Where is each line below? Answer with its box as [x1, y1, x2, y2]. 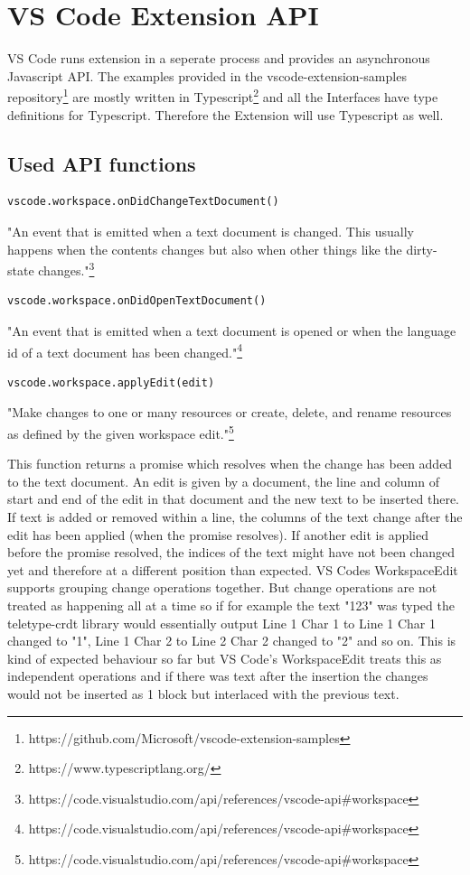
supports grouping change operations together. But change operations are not [7, 578, 437, 597]
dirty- [406, 239, 437, 258]
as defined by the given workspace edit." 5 [7, 422, 234, 442]
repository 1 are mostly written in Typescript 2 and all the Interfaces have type [7, 85, 438, 106]
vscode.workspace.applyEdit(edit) [7, 376, 215, 389]
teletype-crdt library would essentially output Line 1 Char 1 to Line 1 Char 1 [7, 613, 437, 632]
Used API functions [7, 149, 196, 177]
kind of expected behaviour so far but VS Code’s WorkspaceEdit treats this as [7, 648, 442, 667]
